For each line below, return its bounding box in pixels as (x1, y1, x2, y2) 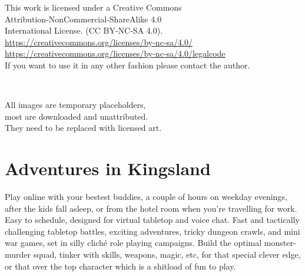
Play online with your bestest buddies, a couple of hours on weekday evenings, (5, 190, 287, 203)
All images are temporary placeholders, (5, 98, 146, 111)
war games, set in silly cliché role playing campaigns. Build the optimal (5, 236, 262, 249)
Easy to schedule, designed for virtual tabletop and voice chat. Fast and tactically (5, 213, 300, 226)
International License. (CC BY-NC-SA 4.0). (5, 24, 163, 37)
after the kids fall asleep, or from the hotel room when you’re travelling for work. (5, 202, 297, 214)
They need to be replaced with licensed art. (5, 121, 162, 134)
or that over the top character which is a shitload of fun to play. (5, 259, 236, 272)
